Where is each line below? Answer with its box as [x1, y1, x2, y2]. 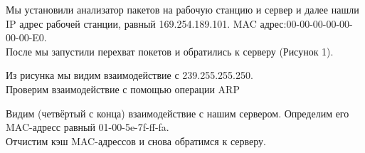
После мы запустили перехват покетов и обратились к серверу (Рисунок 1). [6, 43, 334, 58]
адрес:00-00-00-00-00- [260, 16, 353, 31]
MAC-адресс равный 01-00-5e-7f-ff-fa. [6, 120, 169, 134]
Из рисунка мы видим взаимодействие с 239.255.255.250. [6, 68, 253, 83]
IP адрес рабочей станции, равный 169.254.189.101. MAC [6, 16, 257, 31]
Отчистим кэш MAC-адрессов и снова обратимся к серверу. [6, 133, 266, 148]
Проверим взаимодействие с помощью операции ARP [6, 81, 240, 96]
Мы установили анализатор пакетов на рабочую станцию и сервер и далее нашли [6, 2, 359, 16]
